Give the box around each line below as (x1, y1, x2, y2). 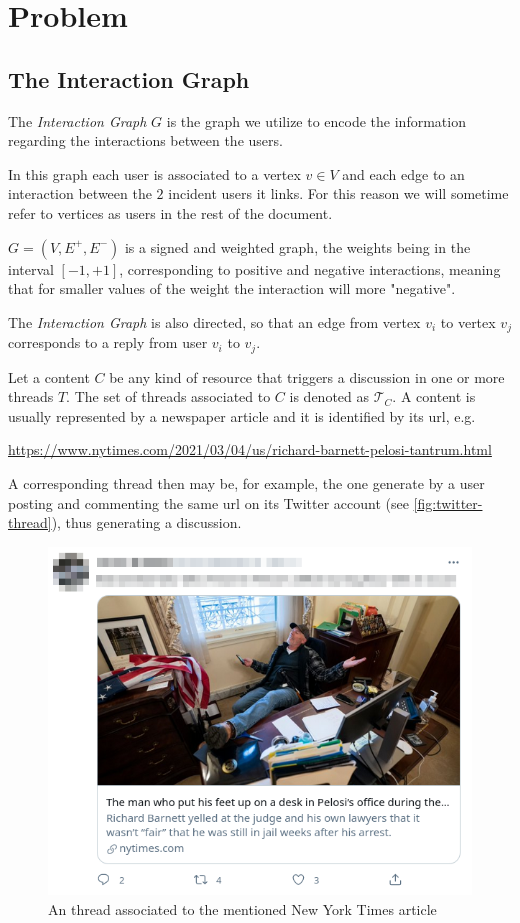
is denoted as (289, 386, 370, 407)
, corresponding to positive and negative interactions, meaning (119, 258, 501, 279)
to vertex (440, 311, 496, 332)
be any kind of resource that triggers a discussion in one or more (109, 366, 505, 387)
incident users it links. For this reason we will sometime (168, 183, 509, 204)
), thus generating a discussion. (51, 512, 242, 533)
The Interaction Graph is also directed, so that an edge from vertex (8, 311, 421, 332)
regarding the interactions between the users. (8, 130, 283, 151)
